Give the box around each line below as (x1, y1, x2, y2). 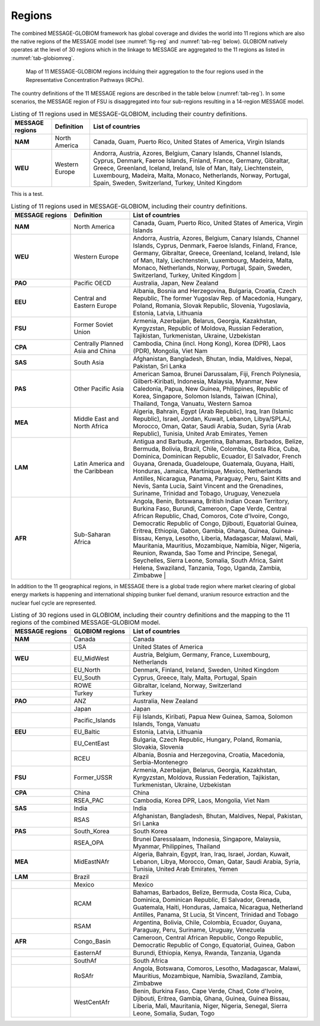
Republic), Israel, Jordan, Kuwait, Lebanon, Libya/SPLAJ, (133, 414, 292, 423)
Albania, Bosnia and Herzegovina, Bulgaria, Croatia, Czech (133, 287, 296, 295)
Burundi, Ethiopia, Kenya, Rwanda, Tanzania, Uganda (133, 949, 281, 957)
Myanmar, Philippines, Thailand (133, 843, 220, 851)
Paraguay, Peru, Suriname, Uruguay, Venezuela (133, 926, 265, 934)
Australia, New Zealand (133, 697, 198, 706)
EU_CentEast (73, 739, 110, 748)
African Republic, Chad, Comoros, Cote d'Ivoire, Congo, (133, 512, 290, 520)
